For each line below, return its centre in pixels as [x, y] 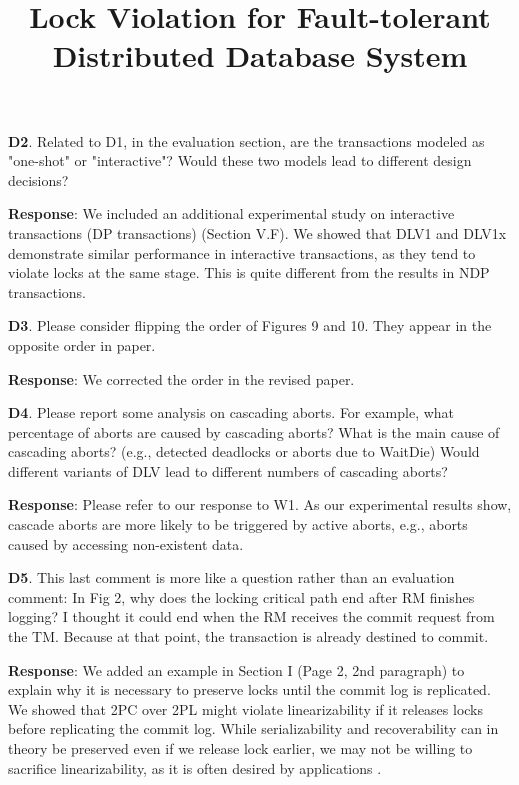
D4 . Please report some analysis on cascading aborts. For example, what [231, 412]
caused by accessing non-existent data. [126, 543]
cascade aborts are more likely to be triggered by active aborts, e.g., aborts [238, 524]
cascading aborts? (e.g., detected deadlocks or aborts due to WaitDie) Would [244, 451]
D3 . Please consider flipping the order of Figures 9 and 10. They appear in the [250, 325]
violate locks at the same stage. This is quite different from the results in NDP [249, 272]
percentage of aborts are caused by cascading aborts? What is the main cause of [254, 431]
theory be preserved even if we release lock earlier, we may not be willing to [240, 748]
